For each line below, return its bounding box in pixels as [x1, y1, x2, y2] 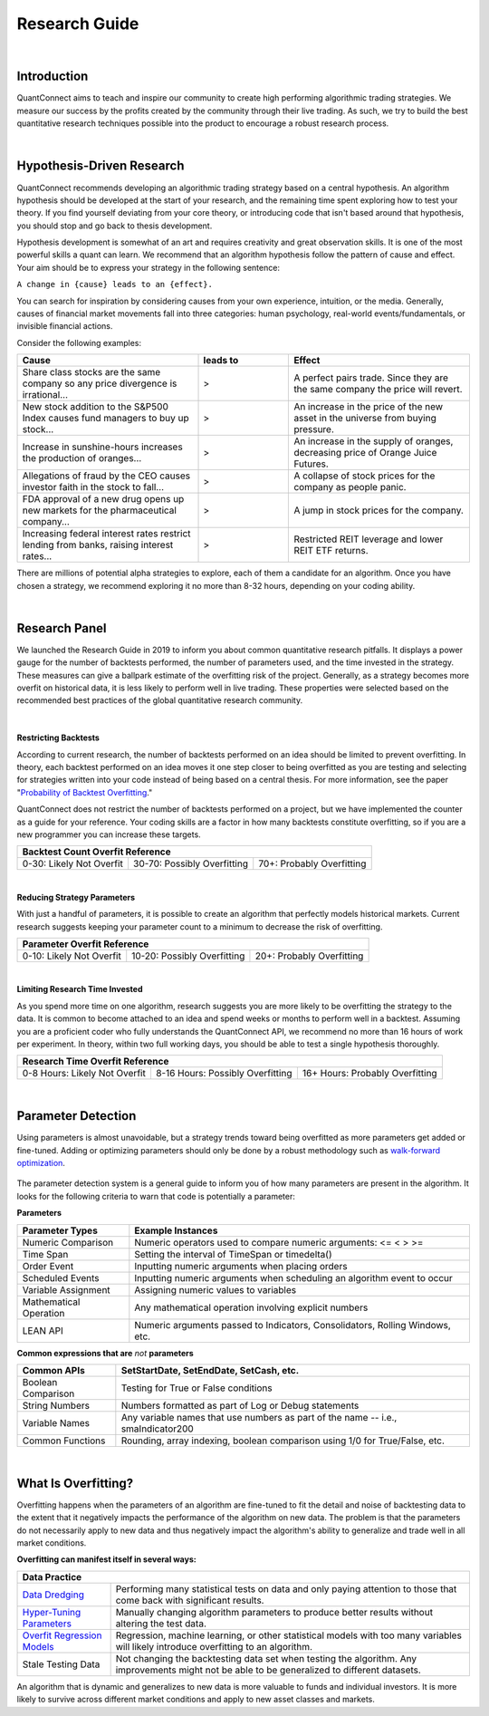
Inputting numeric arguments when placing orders [134, 1259, 348, 1272]
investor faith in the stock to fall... [22, 481, 165, 494]
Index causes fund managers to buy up [22, 412, 189, 425]
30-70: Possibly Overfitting [132, 857, 249, 870]
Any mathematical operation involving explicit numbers [134, 1301, 369, 1314]
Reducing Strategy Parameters [16, 892, 136, 902]
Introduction [16, 69, 89, 84]
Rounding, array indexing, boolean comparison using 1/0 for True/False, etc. [120, 1434, 446, 1447]
